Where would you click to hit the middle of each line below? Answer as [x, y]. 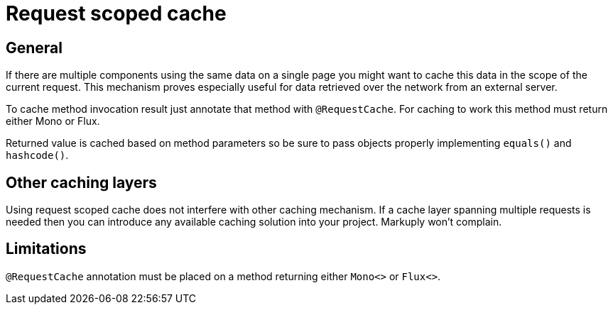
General [34, 48]
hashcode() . [37, 155]
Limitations [46, 249]
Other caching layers [81, 182]
